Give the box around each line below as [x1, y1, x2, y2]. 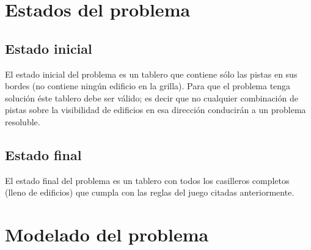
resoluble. [5, 115, 40, 128]
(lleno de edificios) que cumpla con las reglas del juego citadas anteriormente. [5, 186, 295, 199]
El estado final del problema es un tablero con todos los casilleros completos [5, 174, 290, 186]
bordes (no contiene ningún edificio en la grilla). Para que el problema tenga [5, 79, 291, 92]
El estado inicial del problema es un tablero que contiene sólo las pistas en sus [5, 67, 298, 80]
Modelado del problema [5, 222, 209, 247]
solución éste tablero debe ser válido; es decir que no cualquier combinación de [5, 91, 298, 104]
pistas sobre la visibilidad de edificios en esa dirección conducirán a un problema [5, 103, 306, 116]
